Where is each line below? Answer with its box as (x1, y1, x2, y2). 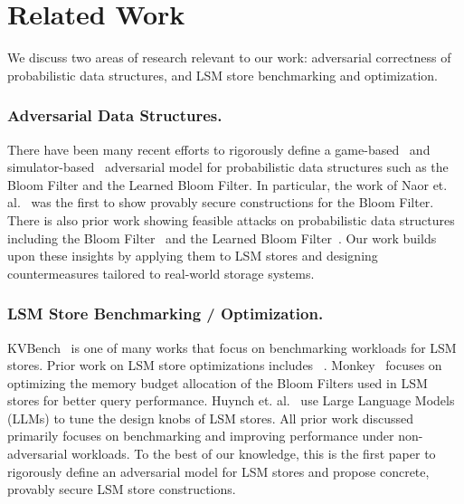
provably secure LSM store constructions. (7, 480, 236, 499)
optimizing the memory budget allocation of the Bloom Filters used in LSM (7, 373, 428, 392)
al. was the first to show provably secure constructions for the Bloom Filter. (7, 193, 434, 212)
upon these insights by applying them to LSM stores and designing (7, 246, 378, 265)
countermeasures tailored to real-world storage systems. (7, 263, 315, 282)
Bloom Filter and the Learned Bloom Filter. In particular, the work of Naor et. (7, 175, 448, 194)
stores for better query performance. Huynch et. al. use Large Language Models (7, 391, 455, 410)
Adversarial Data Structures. (7, 104, 223, 127)
